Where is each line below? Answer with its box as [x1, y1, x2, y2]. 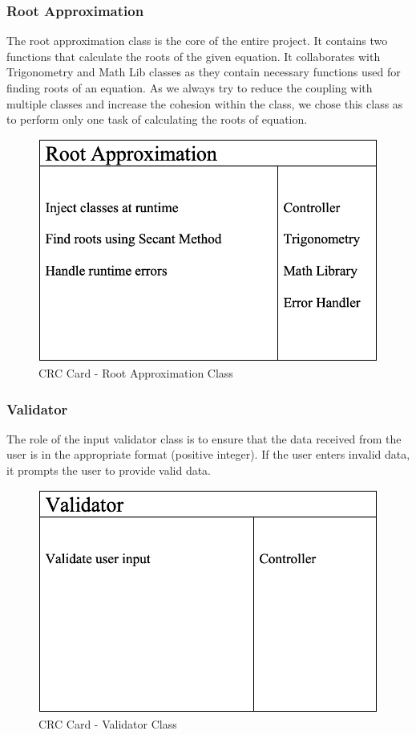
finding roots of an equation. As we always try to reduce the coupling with [6, 80, 373, 96]
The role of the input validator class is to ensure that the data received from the [6, 430, 402, 447]
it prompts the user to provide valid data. [6, 462, 212, 479]
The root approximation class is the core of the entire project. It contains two [6, 32, 388, 49]
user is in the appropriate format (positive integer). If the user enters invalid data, [6, 446, 410, 463]
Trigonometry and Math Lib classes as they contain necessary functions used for [6, 63, 401, 80]
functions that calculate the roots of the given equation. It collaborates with [6, 47, 381, 64]
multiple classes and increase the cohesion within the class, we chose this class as [6, 95, 403, 112]
